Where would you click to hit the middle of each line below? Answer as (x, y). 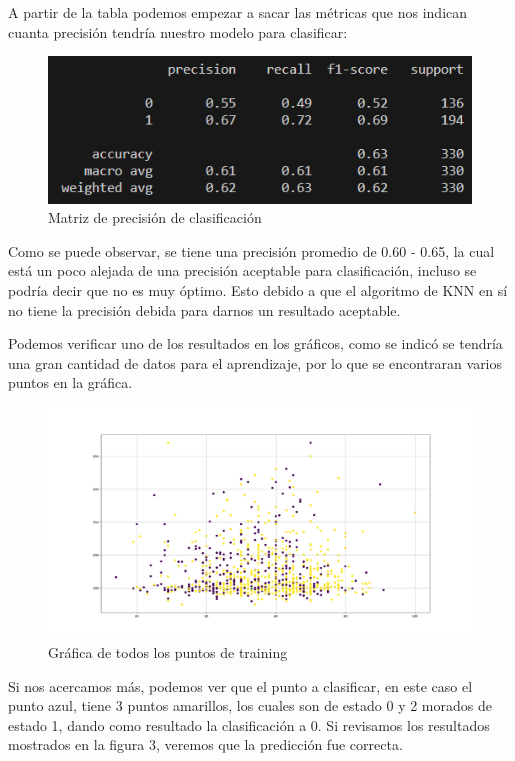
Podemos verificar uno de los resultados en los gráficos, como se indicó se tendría (255, 343)
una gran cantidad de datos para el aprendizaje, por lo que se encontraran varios (255, 362)
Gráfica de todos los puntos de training (168, 652)
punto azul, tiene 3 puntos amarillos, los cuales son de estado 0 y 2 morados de (250, 705)
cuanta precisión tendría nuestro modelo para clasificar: (178, 31)
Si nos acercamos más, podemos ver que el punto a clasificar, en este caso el (240, 685)
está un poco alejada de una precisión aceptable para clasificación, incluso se (242, 270)
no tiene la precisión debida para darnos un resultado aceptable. (204, 309)
